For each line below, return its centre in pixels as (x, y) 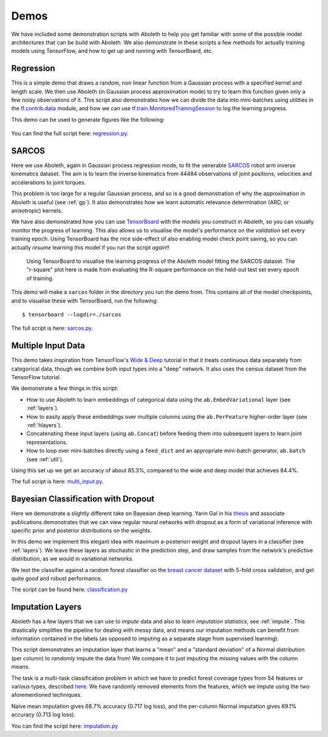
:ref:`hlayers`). (44, 425)
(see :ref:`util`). (45, 459)
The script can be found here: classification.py (70, 590)
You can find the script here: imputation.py (65, 726)
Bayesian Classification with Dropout (83, 499)
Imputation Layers (46, 607)
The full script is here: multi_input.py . (57, 481)
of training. (40, 278)
